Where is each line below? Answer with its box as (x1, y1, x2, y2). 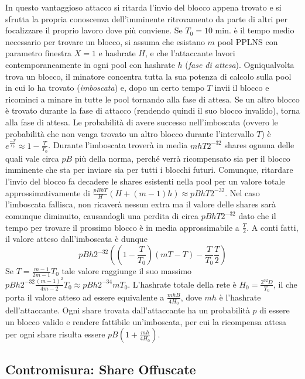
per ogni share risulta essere (5, 328, 105, 340)
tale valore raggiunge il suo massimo (61, 265, 192, 277)
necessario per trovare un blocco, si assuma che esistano (5, 35, 205, 47)
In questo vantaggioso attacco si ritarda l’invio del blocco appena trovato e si (5, 1, 282, 13)
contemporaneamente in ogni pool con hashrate (5, 58, 175, 70)
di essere (259, 304, 290, 316)
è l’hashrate (219, 291, 261, 303)
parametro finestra (5, 47, 71, 59)
